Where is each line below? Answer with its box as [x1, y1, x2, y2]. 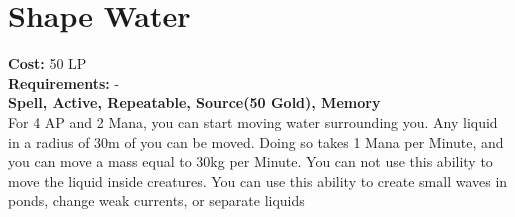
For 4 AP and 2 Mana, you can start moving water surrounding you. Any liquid [8, 111, 498, 132]
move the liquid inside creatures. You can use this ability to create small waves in [8, 170, 508, 191]
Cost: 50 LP [8, 53, 87, 74]
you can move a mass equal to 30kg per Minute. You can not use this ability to [8, 151, 493, 172]
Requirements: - [8, 72, 120, 93]
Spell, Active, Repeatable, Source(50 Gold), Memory [8, 92, 381, 113]
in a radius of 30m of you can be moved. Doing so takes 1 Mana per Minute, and [8, 131, 504, 152]
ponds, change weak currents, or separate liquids [8, 190, 305, 211]
